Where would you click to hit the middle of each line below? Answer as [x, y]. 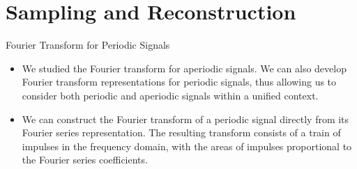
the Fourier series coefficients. [85, 160]
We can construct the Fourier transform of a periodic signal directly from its [185, 119]
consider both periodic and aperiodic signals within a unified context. [170, 95]
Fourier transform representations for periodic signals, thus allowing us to [179, 82]
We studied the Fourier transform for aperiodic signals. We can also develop [184, 68]
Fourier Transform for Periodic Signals [88, 45]
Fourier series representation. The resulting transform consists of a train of [181, 132]
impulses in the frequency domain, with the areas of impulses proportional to [187, 146]
